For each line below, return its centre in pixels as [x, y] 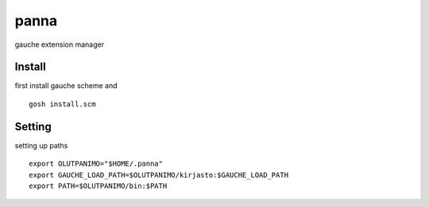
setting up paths [41, 145]
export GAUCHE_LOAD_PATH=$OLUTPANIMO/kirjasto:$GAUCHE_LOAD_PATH [159, 175]
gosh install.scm [62, 104]
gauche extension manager [60, 44]
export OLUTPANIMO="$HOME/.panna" [96, 164]
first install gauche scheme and [66, 86]
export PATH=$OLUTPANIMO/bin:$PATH [98, 186]
